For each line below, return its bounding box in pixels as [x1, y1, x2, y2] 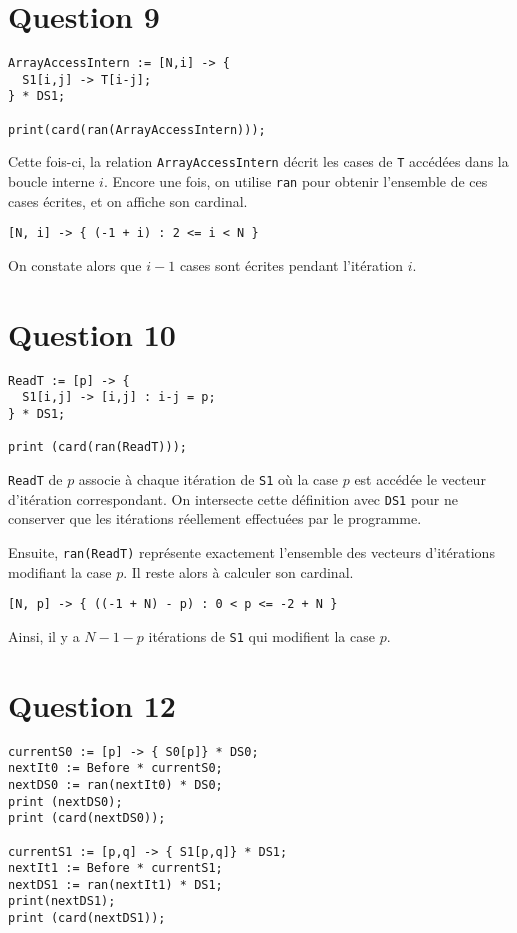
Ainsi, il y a [8, 625, 80, 646]
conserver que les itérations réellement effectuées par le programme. [8, 508, 422, 529]
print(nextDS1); [8, 894, 116, 909]
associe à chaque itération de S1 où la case [78, 468, 339, 489]
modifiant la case [8, 561, 112, 582]
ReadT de [8, 468, 63, 489]
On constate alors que [8, 254, 142, 275]
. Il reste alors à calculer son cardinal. [123, 561, 354, 582]
